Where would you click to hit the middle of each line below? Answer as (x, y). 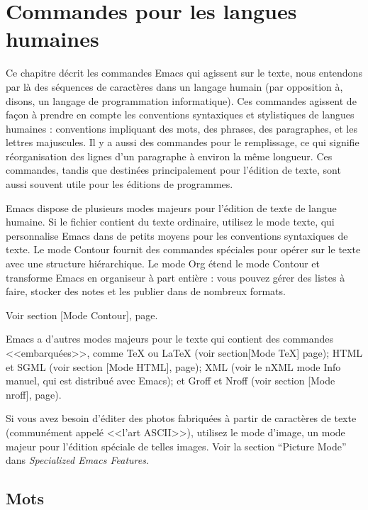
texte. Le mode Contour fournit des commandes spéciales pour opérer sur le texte (183, 249)
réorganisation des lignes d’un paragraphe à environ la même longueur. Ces (169, 156)
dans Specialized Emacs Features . (77, 460)
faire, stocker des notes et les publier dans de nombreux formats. (146, 291)
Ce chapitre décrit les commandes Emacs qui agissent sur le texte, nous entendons (184, 73)
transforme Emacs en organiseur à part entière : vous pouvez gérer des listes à (175, 277)
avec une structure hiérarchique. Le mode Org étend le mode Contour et (163, 264)
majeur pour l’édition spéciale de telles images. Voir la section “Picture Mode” (176, 446)
